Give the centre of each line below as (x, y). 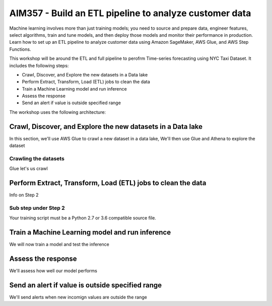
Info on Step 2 (24, 195)
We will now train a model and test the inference (59, 245)
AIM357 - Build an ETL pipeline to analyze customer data (130, 13)
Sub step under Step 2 (37, 208)
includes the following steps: (39, 65)
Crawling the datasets (37, 159)
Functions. (20, 49)
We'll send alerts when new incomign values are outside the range (78, 297)
